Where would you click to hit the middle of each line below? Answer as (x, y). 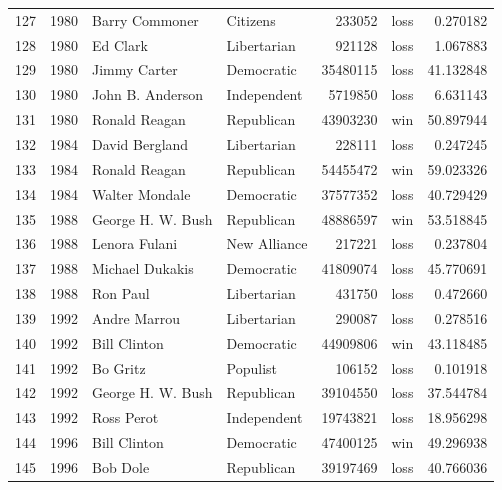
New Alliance (267, 243)
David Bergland (140, 143)
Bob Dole (121, 466)
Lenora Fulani (135, 243)
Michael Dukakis (143, 268)
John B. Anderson (147, 94)
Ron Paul (121, 293)
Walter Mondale (141, 193)
